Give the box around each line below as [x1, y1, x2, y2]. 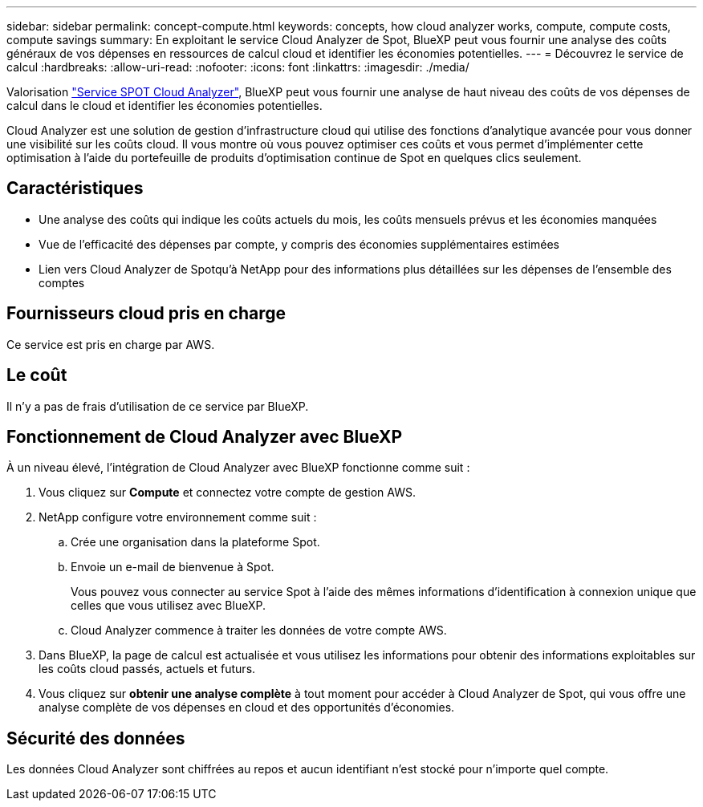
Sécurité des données [6, 728, 185, 748]
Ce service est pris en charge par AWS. [6, 337, 215, 351]
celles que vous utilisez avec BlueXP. [71, 598, 266, 613]
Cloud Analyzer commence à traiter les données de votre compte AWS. [71, 623, 447, 638]
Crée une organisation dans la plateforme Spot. [71, 535, 320, 549]
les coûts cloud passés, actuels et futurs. [39, 662, 256, 676]
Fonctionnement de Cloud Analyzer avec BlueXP [6, 426, 403, 447]
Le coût [6, 365, 67, 386]
